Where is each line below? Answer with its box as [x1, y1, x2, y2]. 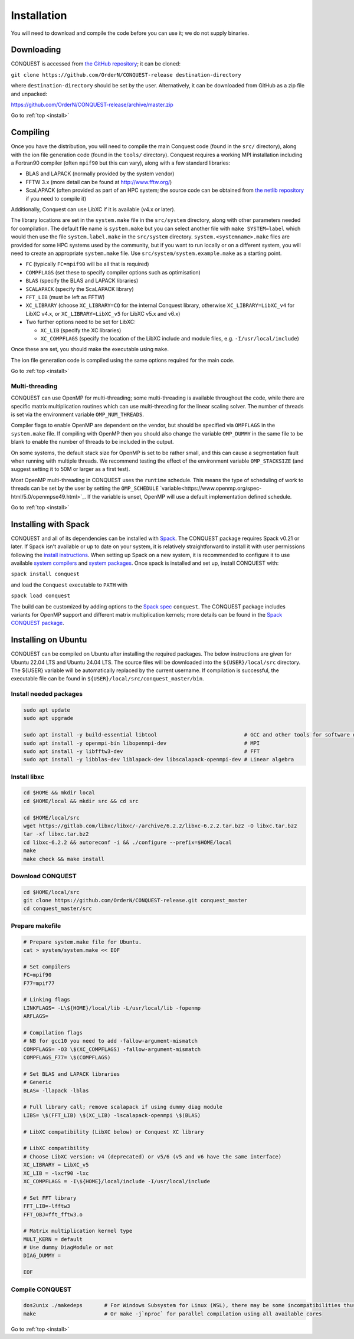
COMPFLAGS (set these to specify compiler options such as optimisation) [25, 269, 201, 276]
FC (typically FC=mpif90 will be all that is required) [25, 260, 150, 268]
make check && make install [23, 856, 104, 862]
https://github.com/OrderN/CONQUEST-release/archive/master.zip [11, 101, 173, 109]
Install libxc [11, 772, 44, 781]
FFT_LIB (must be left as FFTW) [25, 293, 105, 300]
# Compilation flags [23, 1029, 83, 1036]
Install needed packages [11, 690, 83, 698]
